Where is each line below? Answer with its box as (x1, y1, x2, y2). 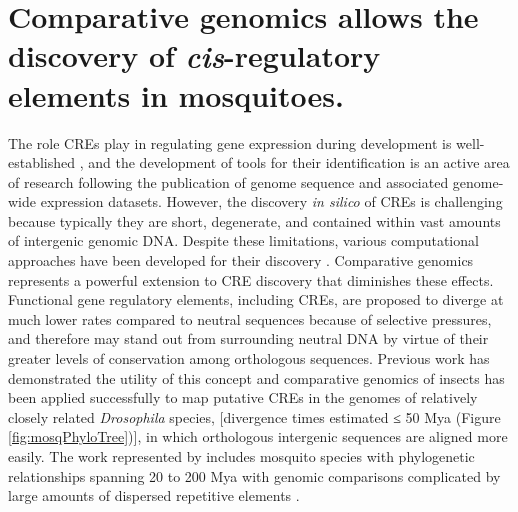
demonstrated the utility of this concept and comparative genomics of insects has (8, 367, 505, 388)
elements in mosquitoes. (8, 74, 344, 115)
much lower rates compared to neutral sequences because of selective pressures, (8, 308, 492, 329)
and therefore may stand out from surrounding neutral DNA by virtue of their (8, 328, 489, 349)
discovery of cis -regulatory (8, 35, 381, 77)
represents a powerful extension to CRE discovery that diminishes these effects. (8, 269, 494, 290)
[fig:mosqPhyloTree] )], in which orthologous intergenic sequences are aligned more (8, 426, 508, 447)
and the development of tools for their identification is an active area (88, 152, 510, 173)
